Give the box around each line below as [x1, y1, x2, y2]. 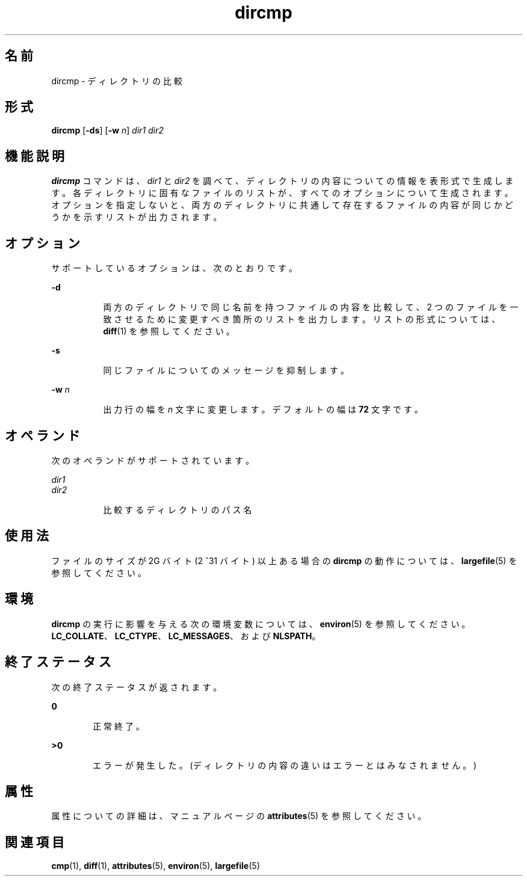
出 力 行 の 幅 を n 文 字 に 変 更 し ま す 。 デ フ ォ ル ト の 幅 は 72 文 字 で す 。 [103, 404, 423, 415]
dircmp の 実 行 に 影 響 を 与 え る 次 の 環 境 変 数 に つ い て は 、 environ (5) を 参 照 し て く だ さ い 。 [51, 618, 470, 629]
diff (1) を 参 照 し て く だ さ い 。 [103, 326, 235, 337]
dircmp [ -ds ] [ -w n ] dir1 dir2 [51, 125, 164, 136]
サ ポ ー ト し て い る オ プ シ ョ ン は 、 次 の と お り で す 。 [51, 263, 298, 274]
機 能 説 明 [5, 148, 64, 164]
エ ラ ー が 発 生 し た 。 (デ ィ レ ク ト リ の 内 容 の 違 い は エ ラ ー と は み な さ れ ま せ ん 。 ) [93, 760, 477, 770]
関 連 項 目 [5, 834, 64, 850]
